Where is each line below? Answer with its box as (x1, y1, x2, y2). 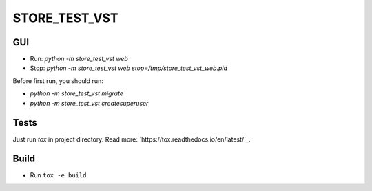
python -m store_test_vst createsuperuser (30, 99, 149, 107)
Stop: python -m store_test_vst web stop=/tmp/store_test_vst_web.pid (30, 64, 227, 72)
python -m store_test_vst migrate (30, 89, 124, 98)
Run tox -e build (30, 171, 87, 179)
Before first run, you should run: (12, 76, 103, 85)
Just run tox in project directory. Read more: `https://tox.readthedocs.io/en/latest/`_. (12, 135, 251, 144)
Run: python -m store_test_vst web (30, 55, 129, 63)
